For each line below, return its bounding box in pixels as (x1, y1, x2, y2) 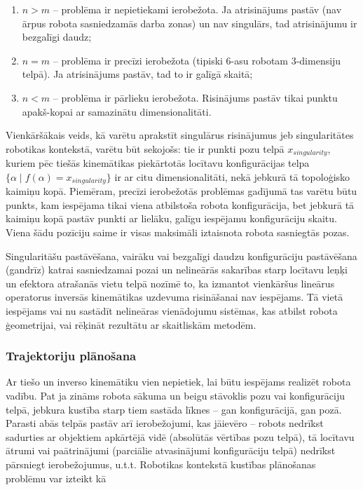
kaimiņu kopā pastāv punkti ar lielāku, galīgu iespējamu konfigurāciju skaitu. (6, 211, 337, 226)
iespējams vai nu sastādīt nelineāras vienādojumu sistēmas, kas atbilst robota (6, 304, 338, 318)
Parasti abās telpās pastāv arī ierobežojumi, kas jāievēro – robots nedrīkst (6, 416, 324, 430)
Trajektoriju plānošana (6, 347, 137, 365)
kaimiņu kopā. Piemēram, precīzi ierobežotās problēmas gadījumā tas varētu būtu (6, 184, 357, 198)
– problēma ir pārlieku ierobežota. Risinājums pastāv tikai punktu (53, 90, 338, 104)
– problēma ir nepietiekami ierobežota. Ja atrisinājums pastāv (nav (53, 2, 342, 16)
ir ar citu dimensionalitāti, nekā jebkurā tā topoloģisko (114, 169, 350, 184)
